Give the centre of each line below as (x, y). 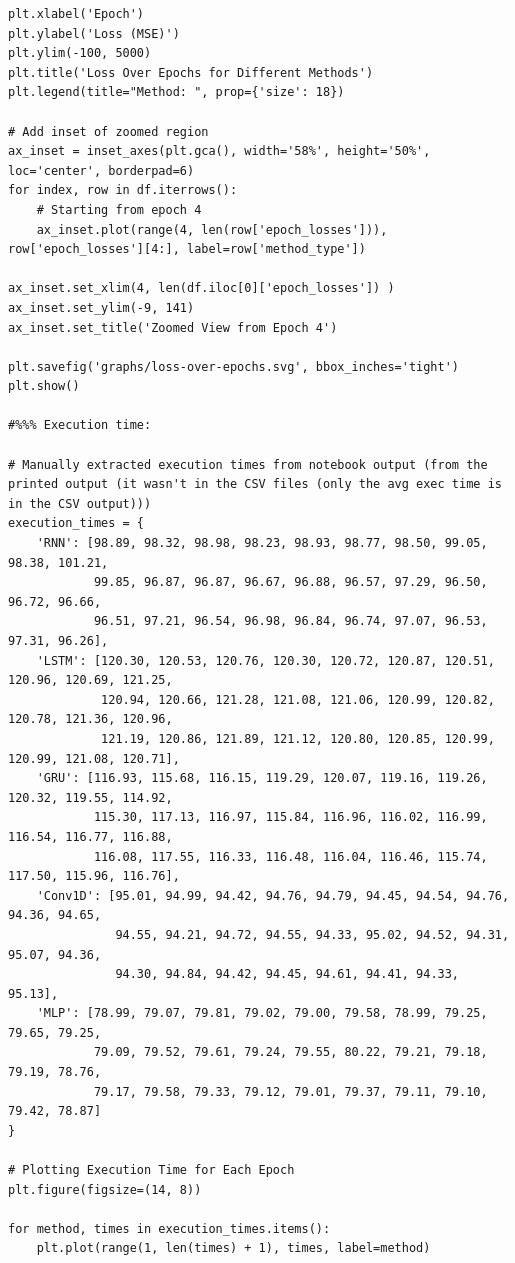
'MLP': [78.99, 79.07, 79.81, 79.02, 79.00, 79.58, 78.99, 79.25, (262, 1013)
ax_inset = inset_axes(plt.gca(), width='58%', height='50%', (219, 151)
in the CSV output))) (80, 503)
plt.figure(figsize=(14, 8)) (105, 1189)
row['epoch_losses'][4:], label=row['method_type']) (187, 249)
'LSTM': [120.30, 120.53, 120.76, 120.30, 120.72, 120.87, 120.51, (265, 660)
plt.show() (44, 386)
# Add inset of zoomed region (108, 131)
